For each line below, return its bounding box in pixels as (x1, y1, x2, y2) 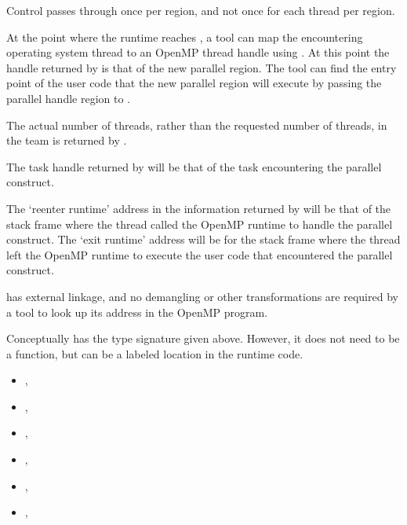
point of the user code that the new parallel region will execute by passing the (6, 75, 382, 91)
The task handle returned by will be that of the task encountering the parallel (6, 158, 382, 174)
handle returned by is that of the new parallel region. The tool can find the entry (6, 59, 397, 75)
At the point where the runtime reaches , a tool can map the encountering (6, 28, 363, 45)
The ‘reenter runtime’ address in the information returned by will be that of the (6, 200, 391, 216)
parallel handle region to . (6, 90, 130, 106)
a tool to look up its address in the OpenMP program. (6, 303, 268, 320)
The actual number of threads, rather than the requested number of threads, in (6, 116, 387, 133)
